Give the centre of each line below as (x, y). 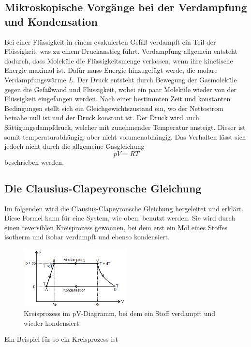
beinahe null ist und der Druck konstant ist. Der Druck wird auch (102, 118)
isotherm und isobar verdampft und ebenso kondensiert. (87, 237)
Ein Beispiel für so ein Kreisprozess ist (61, 339)
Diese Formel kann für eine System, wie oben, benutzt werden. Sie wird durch (120, 218)
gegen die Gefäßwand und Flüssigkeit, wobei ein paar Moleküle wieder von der (121, 89)
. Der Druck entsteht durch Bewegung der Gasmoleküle (155, 79)
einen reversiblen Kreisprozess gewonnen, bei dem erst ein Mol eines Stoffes (116, 227)
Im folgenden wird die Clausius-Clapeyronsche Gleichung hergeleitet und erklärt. (124, 208)
